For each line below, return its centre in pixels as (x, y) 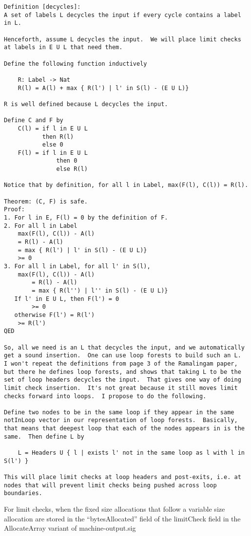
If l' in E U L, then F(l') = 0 (67, 299)
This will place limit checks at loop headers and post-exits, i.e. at (123, 477)
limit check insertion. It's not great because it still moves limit (121, 388)
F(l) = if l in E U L (53, 153)
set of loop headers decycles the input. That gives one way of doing (123, 380)
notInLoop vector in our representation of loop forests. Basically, (121, 420)
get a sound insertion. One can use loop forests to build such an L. (123, 356)
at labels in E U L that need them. (63, 47)
